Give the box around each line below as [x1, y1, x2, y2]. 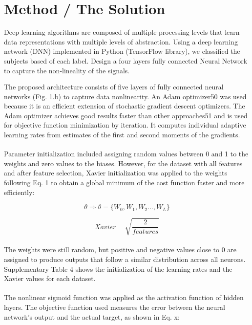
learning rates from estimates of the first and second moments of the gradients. [4, 130, 240, 140]
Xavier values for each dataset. [4, 273, 96, 283]
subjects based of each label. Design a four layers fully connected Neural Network [4, 55, 248, 65]
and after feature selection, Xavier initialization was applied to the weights [4, 168, 227, 178]
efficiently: [4, 187, 35, 197]
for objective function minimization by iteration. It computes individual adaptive [4, 120, 246, 130]
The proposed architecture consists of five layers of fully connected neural [4, 82, 224, 92]
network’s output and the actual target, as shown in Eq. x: [4, 311, 180, 322]
